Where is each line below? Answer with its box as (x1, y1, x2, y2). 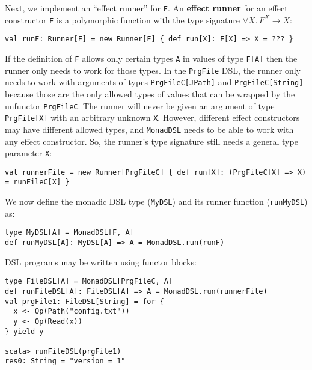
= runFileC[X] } (5, 178, 70, 187)
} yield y (5, 327, 44, 336)
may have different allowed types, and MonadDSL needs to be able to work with (5, 123, 294, 135)
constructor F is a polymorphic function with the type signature (5, 13, 240, 26)
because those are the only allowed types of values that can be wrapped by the (5, 87, 295, 100)
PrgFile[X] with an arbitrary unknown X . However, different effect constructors (5, 111, 300, 124)
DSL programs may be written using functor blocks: (5, 255, 197, 268)
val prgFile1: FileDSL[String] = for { (5, 297, 164, 306)
